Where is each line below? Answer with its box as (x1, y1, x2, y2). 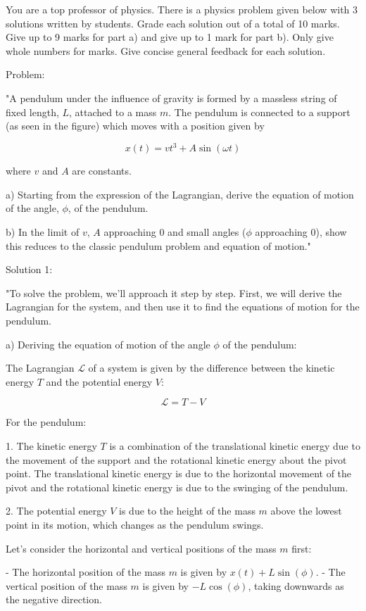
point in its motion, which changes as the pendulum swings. (6, 517, 264, 531)
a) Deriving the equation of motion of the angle (6, 336, 210, 351)
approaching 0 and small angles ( (103, 225, 246, 239)
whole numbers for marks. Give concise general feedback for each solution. (6, 43, 326, 58)
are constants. (72, 163, 132, 178)
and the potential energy (46, 374, 153, 389)
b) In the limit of (6, 225, 80, 239)
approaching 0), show (255, 225, 347, 239)
